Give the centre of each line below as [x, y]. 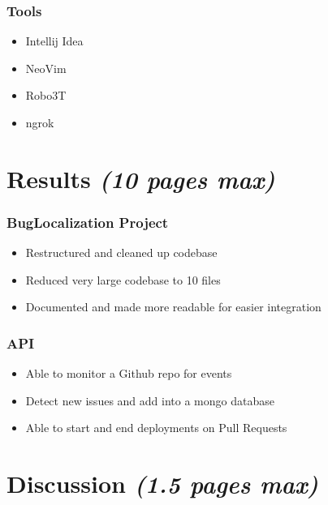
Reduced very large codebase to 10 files [123, 279]
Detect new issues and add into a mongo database [150, 400]
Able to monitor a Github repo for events [129, 373]
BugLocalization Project [88, 222]
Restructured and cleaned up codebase [121, 252]
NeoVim [46, 68]
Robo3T [46, 95]
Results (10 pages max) [141, 178]
